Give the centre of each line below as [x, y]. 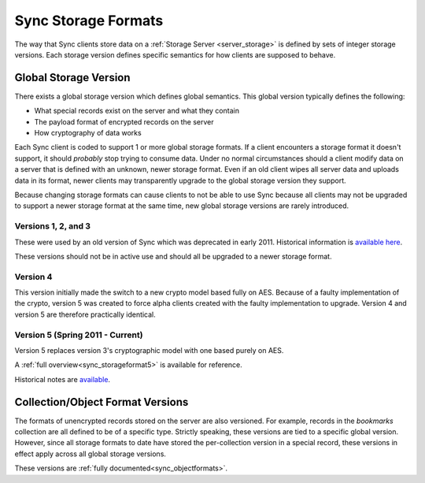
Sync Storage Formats [89, 20]
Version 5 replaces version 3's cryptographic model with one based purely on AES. [149, 350]
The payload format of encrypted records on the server [124, 121]
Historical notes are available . [62, 379]
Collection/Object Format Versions [102, 402]
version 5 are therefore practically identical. [85, 314]
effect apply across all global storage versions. [91, 454]
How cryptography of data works [88, 133]
